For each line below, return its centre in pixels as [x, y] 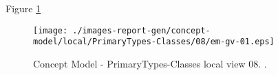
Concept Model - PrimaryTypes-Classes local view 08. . [150, 63]
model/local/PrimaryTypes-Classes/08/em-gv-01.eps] [154, 42]
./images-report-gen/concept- [141, 30]
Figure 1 [23, 8]
